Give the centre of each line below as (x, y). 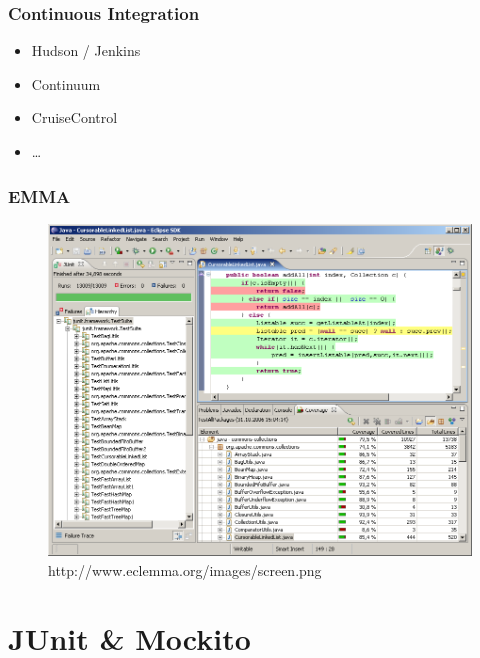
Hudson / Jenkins (86, 50)
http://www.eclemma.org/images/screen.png (185, 569)
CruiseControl (74, 117)
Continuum (66, 83)
